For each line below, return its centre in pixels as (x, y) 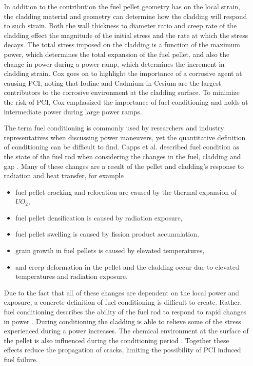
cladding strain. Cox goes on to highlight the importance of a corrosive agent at (123, 73)
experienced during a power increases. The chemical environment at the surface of (126, 331)
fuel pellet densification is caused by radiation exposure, (99, 217)
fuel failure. (21, 359)
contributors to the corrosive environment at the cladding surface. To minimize (122, 92)
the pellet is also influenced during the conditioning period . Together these (117, 340)
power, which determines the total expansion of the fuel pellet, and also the (117, 54)
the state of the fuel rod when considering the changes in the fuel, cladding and (123, 156)
